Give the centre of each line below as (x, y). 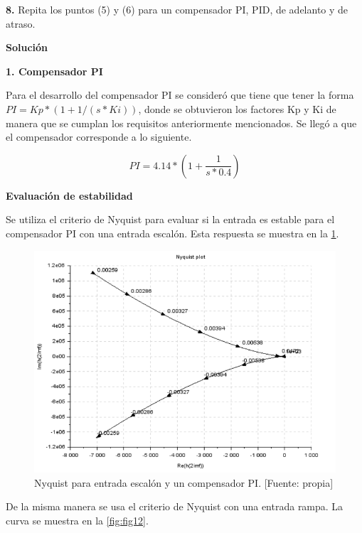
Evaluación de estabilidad (69, 195)
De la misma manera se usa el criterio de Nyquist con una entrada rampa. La (175, 506)
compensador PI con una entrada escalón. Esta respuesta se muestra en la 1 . (172, 233)
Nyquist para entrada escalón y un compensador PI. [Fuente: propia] (184, 482)
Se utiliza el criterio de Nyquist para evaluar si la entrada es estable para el (170, 219)
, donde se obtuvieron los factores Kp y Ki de (237, 108)
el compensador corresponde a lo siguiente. (99, 137)
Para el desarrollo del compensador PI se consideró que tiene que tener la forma (180, 95)
